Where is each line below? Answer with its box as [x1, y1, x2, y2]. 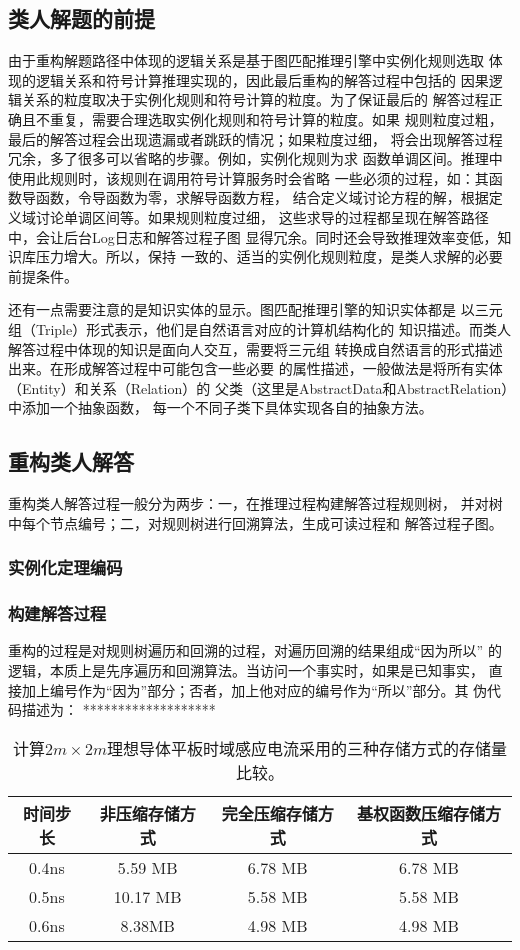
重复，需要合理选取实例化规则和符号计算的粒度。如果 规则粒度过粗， [49, 108, 503, 129]
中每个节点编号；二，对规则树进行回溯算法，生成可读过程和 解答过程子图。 [8, 512, 503, 533]
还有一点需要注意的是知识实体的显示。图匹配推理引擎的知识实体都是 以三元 [8, 299, 503, 320]
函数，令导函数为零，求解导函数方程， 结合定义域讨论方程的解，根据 [35, 187, 489, 208]
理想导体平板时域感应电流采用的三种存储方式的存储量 [106, 736, 507, 760]
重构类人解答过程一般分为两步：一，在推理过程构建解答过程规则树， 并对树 [8, 493, 503, 514]
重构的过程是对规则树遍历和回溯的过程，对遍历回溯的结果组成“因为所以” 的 [8, 640, 502, 661]
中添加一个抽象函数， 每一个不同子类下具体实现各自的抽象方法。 [8, 397, 433, 418]
